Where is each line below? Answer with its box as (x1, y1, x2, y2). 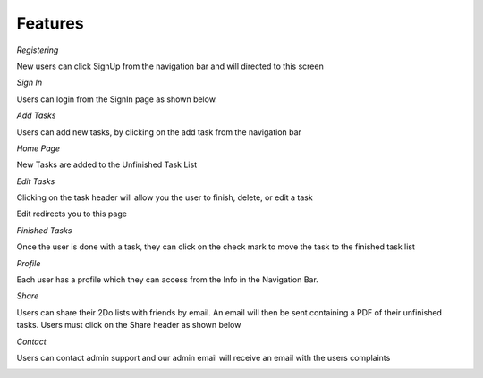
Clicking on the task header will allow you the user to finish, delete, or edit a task (16, 192, 313, 203)
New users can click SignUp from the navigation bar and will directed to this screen (16, 61, 324, 71)
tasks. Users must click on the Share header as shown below (16, 320, 241, 331)
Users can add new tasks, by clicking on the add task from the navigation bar (16, 126, 301, 138)
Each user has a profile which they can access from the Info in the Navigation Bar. (16, 274, 319, 285)
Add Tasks (16, 110, 56, 121)
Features (16, 13, 84, 33)
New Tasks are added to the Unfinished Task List (16, 159, 197, 170)
